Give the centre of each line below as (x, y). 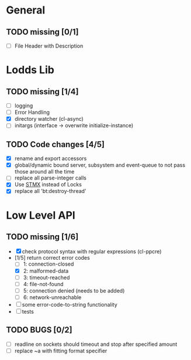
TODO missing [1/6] (42, 237)
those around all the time (44, 172)
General (26, 10)
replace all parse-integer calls (50, 178)
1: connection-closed (48, 264)
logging (24, 106)
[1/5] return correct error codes (52, 258)
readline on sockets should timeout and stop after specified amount (96, 344)
